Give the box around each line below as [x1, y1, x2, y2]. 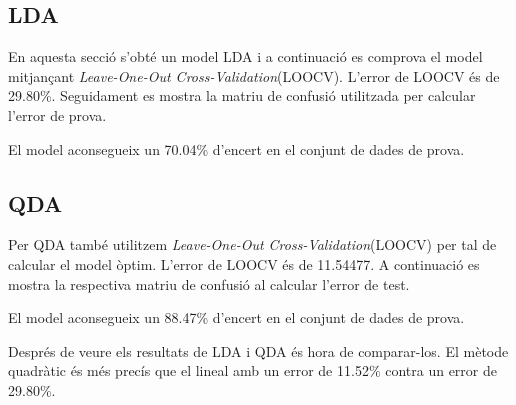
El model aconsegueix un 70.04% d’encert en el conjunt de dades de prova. [8, 138, 465, 159]
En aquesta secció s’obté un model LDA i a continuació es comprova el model [8, 46, 483, 67]
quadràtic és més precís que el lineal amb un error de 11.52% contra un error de [8, 360, 497, 381]
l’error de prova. [8, 104, 107, 125]
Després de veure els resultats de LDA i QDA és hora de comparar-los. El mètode [8, 340, 509, 361]
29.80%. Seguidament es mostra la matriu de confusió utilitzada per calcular [8, 85, 476, 106]
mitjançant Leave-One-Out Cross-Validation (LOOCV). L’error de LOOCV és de [8, 65, 500, 86]
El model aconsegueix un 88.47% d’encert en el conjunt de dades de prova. [8, 307, 465, 328]
